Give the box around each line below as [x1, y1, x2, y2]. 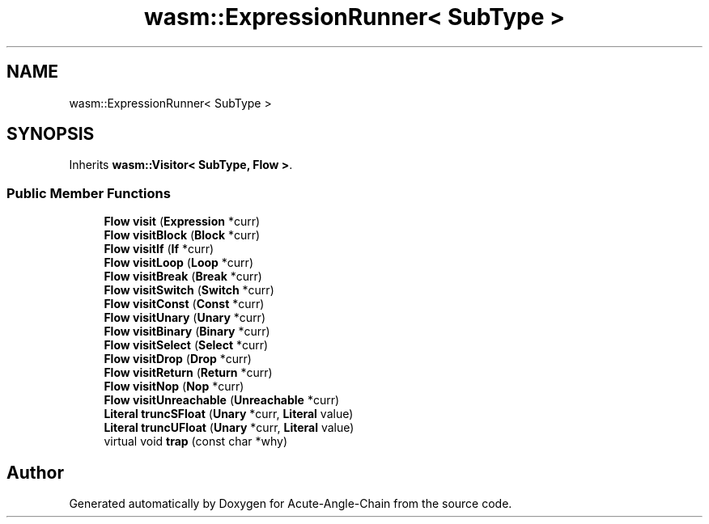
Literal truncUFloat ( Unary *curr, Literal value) [104, 420, 354, 435]
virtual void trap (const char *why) [104, 434, 287, 449]
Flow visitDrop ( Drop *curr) [104, 352, 252, 366]
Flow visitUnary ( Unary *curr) [104, 311, 265, 325]
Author [6, 462, 64, 483]
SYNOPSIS [6, 124, 95, 145]
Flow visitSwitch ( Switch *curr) [104, 283, 274, 298]
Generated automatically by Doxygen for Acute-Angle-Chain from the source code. [69, 497, 512, 511]
